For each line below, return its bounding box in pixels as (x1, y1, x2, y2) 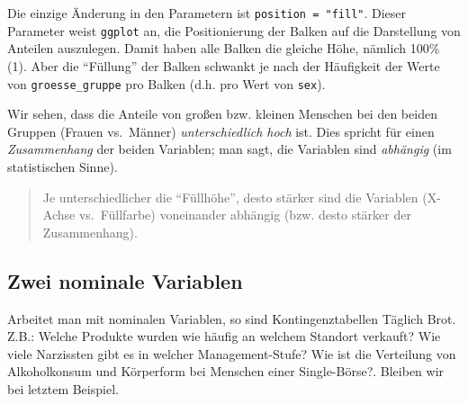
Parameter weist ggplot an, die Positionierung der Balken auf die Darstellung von (7, 21, 461, 40)
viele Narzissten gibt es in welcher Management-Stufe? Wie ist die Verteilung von (7, 344, 456, 363)
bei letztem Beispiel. (7, 379, 119, 398)
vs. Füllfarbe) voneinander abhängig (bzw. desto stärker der (78, 205, 411, 224)
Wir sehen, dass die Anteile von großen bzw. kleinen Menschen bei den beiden (7, 104, 437, 123)
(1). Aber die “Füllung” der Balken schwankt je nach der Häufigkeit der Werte (7, 56, 440, 75)
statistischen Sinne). (7, 157, 118, 175)
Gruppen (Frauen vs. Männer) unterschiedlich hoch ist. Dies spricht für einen (7, 121, 435, 140)
